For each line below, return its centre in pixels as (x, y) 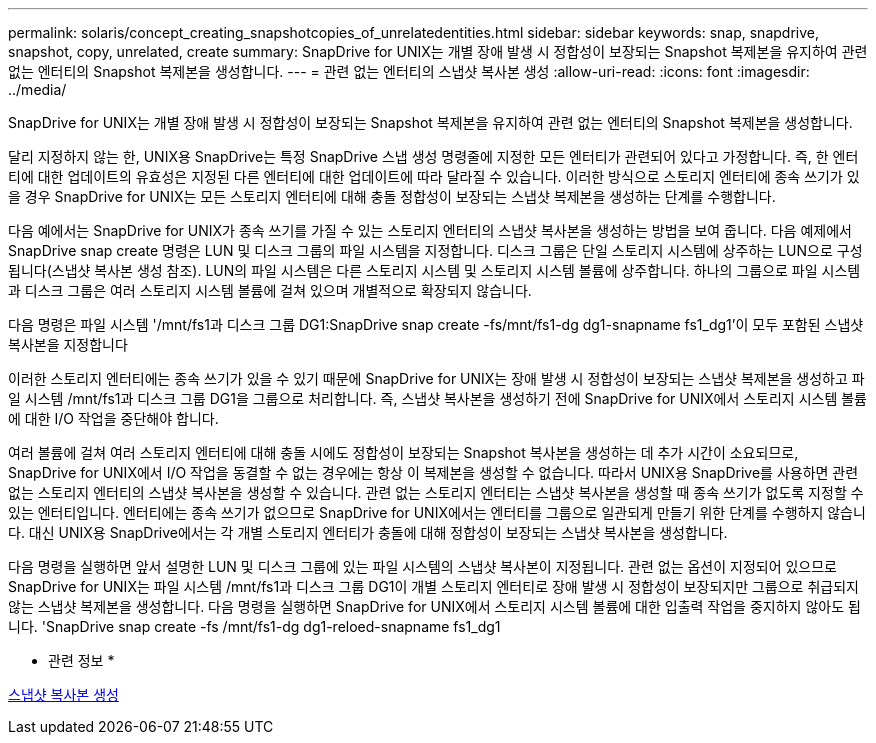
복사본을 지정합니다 (68, 344)
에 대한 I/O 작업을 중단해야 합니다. (113, 418)
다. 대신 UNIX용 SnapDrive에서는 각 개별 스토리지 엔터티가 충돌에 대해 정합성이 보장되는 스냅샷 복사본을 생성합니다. (368, 532)
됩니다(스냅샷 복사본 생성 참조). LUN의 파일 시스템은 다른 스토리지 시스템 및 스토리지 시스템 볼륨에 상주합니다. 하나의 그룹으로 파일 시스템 (434, 270)
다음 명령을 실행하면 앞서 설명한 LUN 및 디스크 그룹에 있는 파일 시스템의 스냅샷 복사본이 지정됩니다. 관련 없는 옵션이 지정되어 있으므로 (423, 566)
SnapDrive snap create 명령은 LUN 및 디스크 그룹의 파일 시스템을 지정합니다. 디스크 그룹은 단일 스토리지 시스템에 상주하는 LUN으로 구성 (435, 250)
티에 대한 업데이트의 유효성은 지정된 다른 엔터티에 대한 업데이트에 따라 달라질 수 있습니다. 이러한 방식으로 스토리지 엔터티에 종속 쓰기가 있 (434, 176)
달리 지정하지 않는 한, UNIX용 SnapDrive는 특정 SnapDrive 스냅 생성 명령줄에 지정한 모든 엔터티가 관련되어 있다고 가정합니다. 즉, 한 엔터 (433, 156)
